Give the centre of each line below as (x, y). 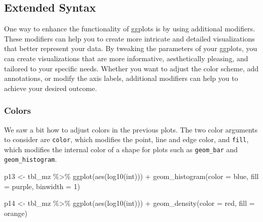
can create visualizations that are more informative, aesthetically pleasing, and (126, 58)
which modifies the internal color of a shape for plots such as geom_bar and (121, 149)
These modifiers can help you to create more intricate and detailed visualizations (129, 38)
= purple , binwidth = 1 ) (42, 186)
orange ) (16, 213)
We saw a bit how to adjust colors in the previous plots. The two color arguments (131, 129)
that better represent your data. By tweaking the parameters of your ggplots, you (131, 48)
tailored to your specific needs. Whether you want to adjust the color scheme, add (131, 68)
